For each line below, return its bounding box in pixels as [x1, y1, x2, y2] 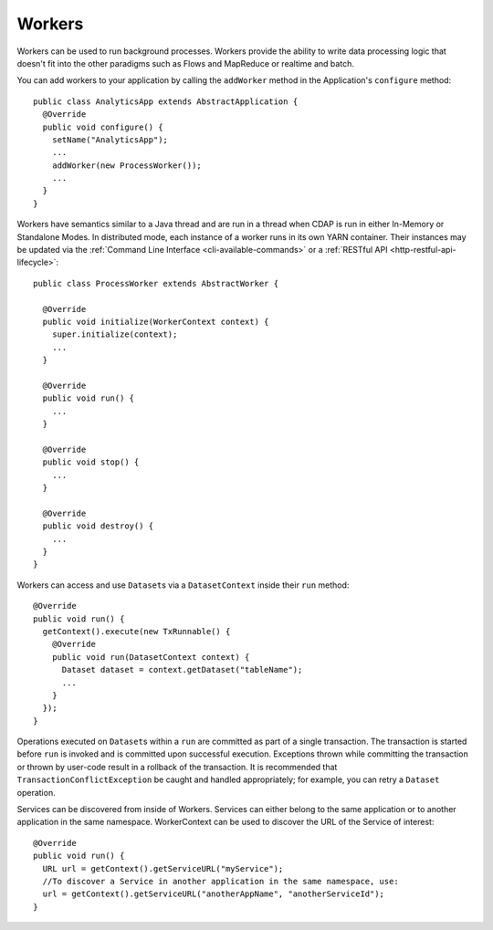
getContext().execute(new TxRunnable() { [42, 626, 231, 636]
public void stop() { [42, 457, 140, 467]
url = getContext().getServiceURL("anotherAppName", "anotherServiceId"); [42, 889, 385, 899]
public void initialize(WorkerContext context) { [42, 316, 269, 327]
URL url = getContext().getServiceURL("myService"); [42, 863, 284, 873]
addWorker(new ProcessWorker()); [51, 160, 203, 171]
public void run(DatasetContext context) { [51, 652, 250, 662]
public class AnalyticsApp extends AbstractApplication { [33, 96, 299, 107]
